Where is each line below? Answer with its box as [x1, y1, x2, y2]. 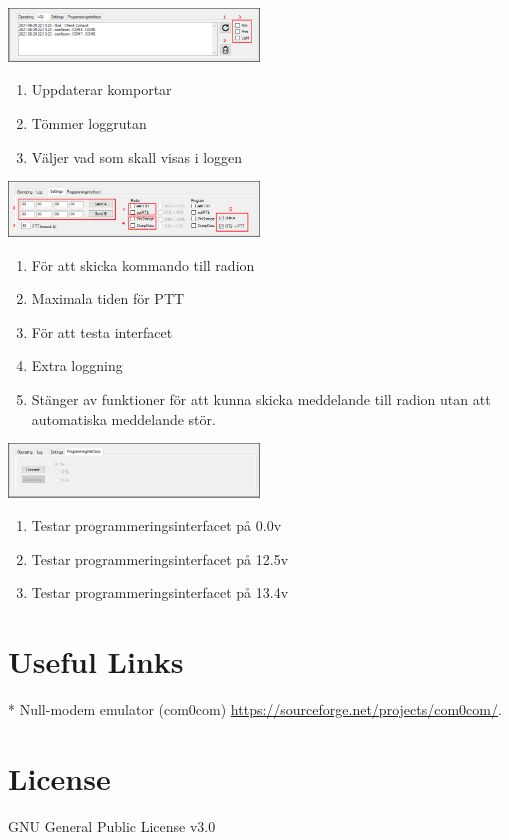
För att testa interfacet [31, 321, 173, 342]
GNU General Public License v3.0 [8, 815, 216, 836]
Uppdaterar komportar [31, 79, 172, 100]
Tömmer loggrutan [31, 113, 147, 133]
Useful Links [8, 641, 184, 682]
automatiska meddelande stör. [31, 408, 216, 429]
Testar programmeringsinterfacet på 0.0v [31, 515, 282, 536]
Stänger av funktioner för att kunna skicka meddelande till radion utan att [31, 389, 491, 410]
